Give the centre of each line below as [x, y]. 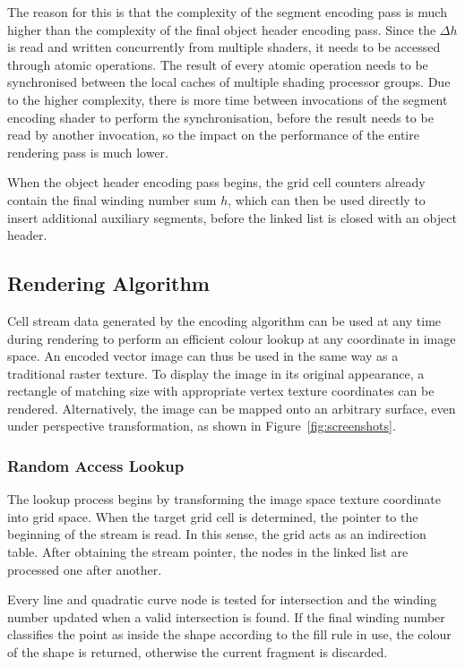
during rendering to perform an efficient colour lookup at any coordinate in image [232, 338]
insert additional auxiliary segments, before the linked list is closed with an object [232, 217]
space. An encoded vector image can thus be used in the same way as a [203, 356]
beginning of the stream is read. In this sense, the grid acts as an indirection [217, 534]
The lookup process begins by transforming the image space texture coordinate [224, 499]
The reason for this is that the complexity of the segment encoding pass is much [227, 12]
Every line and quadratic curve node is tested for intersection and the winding [222, 599]
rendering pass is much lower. [88, 152]
